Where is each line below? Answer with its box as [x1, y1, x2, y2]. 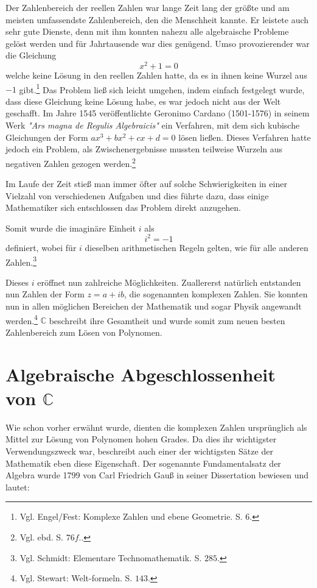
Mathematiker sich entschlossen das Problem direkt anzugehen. [5, 201, 241, 214]
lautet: [5, 480, 30, 493]
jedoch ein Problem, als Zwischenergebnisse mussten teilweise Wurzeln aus [5, 143, 283, 155]
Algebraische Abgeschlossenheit [5, 361, 276, 386]
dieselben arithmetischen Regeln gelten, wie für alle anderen [85, 241, 308, 253]
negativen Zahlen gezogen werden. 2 [5, 155, 136, 169]
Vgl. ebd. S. [19, 530, 63, 543]
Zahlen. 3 [5, 253, 37, 268]
